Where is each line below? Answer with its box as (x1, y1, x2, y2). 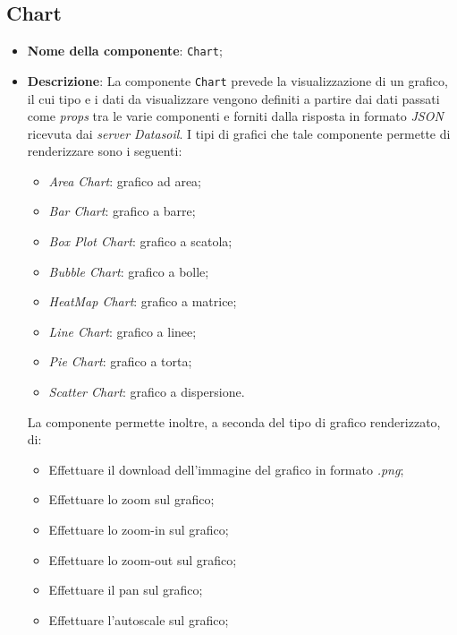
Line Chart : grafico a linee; (48, 322, 197, 340)
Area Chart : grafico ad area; (48, 171, 202, 190)
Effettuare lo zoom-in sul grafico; (48, 520, 229, 539)
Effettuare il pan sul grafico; (48, 580, 203, 599)
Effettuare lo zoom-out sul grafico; (48, 550, 237, 569)
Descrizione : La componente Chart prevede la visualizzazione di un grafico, (27, 71, 448, 90)
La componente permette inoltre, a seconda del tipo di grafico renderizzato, (27, 412, 441, 431)
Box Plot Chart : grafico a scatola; (48, 232, 233, 251)
